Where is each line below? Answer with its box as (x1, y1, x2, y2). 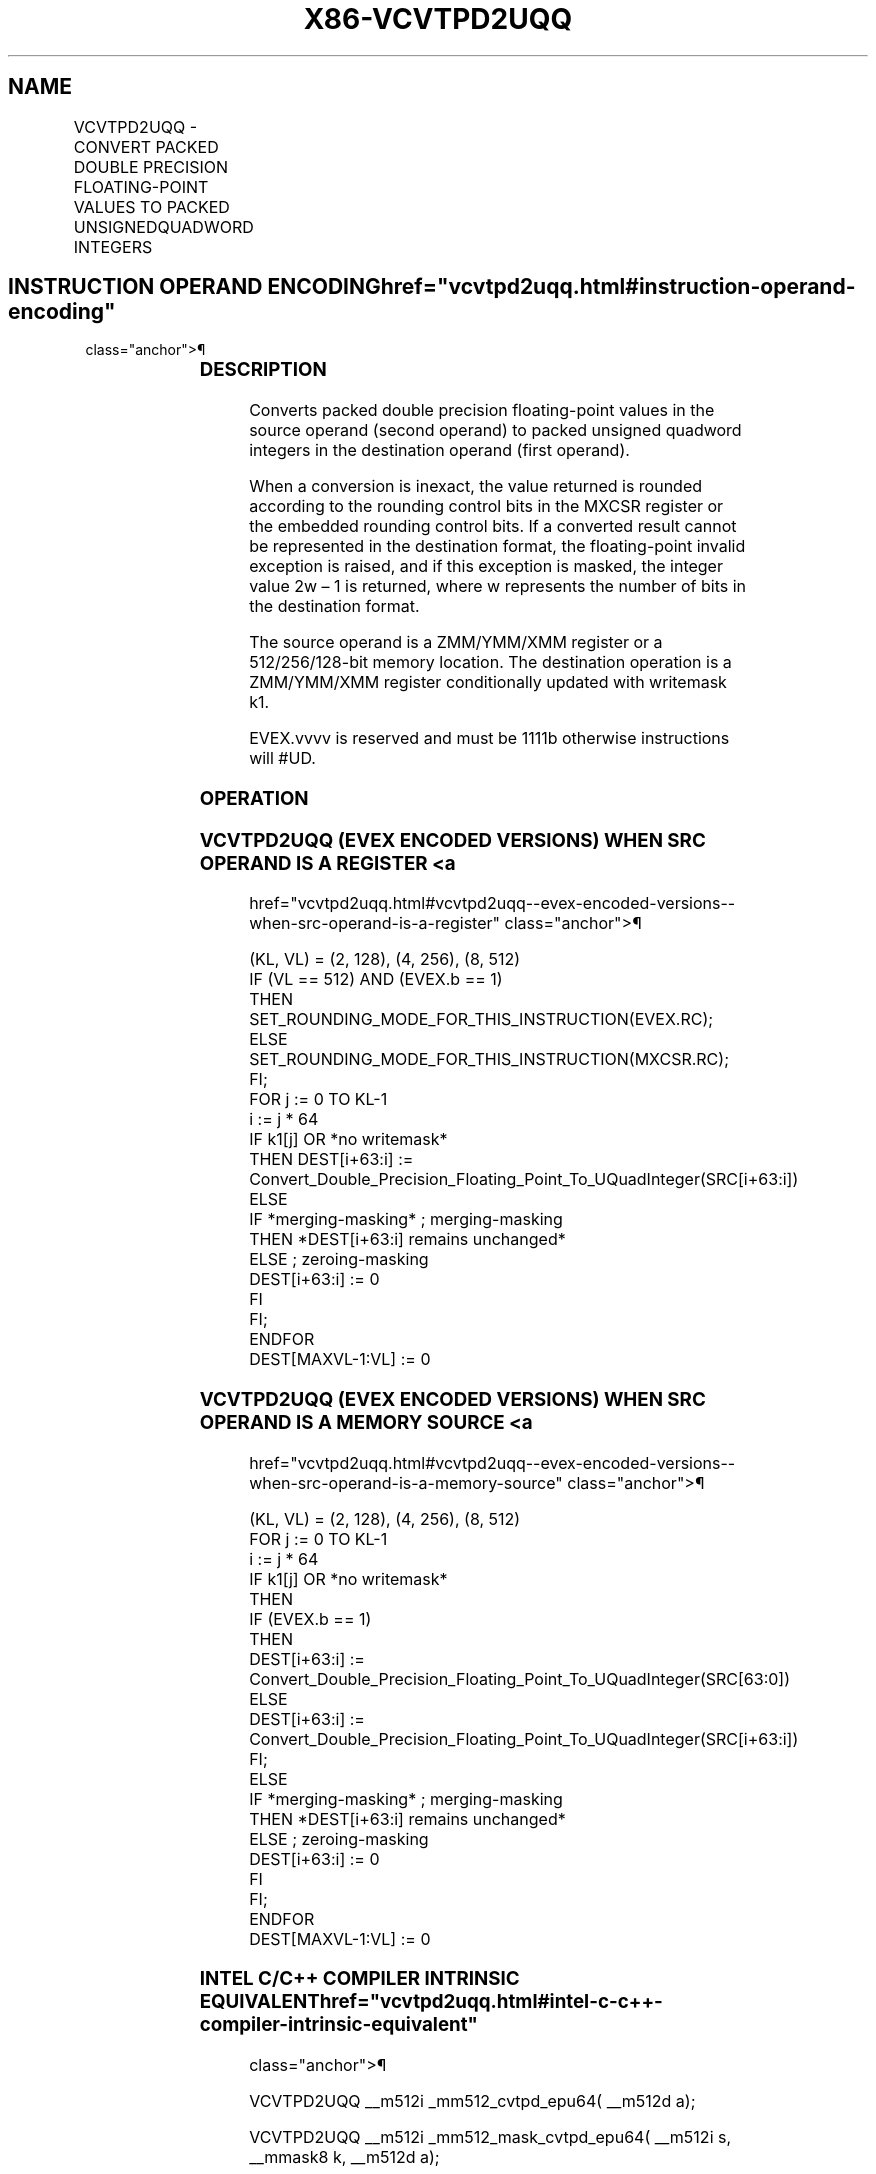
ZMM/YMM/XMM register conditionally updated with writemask (249, 672, 727, 693)
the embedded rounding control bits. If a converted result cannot (249, 516, 737, 537)
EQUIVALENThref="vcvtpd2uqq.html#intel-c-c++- (199, 1990, 663, 2014)
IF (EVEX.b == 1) (249, 1608, 372, 1629)
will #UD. (249, 748, 316, 769)
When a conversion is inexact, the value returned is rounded (249, 476, 703, 497)
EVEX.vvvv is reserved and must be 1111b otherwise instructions (249, 728, 730, 749)
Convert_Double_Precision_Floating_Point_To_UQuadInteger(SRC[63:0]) (249, 1668, 791, 1689)
